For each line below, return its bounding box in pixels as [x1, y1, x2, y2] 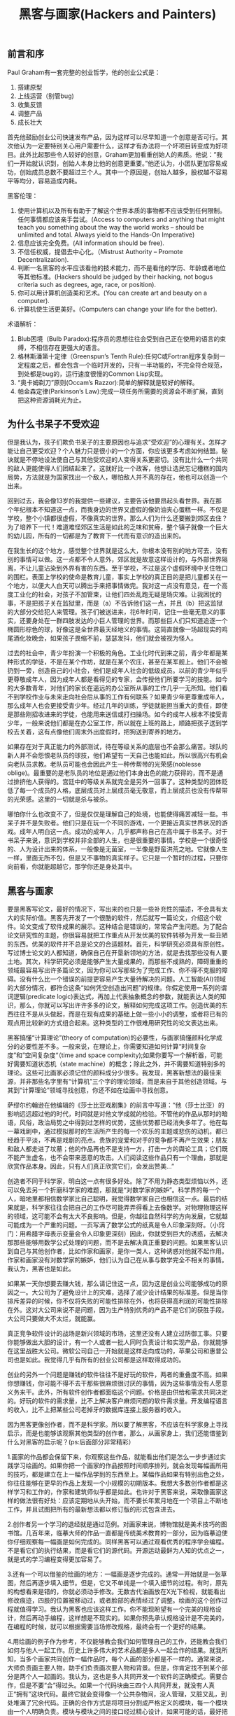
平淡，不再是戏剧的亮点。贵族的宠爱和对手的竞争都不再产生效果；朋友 [25, 1136, 228, 1145]
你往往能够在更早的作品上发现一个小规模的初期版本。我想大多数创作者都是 [7, 1479, 222, 1488]
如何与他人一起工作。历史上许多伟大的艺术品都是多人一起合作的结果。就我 [7, 1646, 222, 1654]
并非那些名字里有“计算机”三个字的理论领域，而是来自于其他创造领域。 [19, 1077, 222, 1086]
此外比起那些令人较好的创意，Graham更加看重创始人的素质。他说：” [19, 150, 217, 158]
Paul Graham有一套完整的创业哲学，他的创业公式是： [7, 68, 161, 76]
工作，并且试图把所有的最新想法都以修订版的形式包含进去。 [7, 1505, 179, 1514]
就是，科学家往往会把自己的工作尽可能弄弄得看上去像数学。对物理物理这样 [13, 1204, 228, 1212]
